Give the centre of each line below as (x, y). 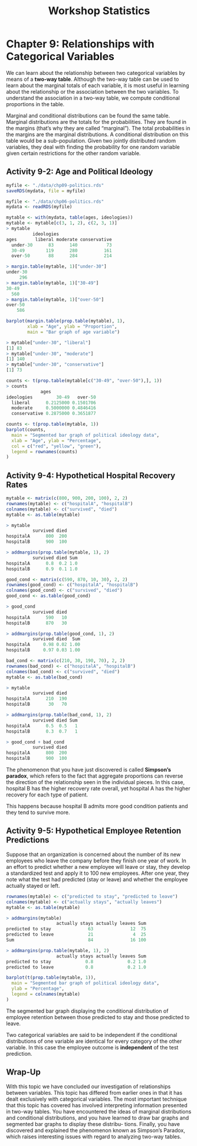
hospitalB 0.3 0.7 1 (42, 731)
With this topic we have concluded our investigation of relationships (88, 1086)
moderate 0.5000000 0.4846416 (54, 408)
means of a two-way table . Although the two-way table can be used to (93, 79)
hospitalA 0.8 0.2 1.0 (42, 563)
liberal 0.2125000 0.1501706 (54, 403)
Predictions (28, 840)
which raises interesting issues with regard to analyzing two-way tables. (94, 1137)
